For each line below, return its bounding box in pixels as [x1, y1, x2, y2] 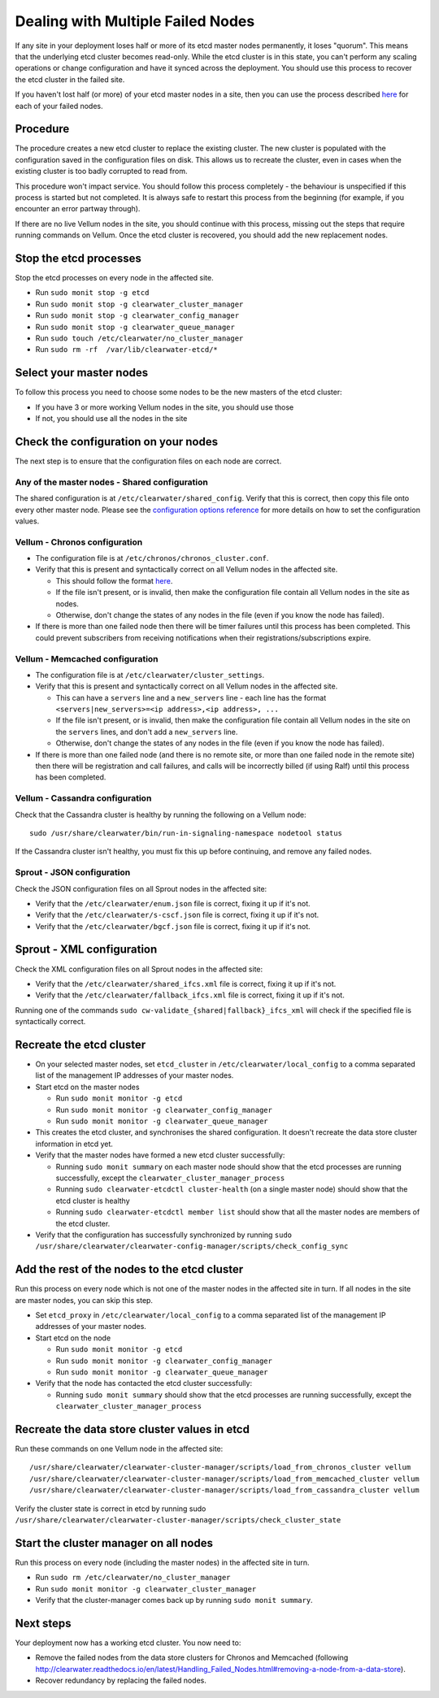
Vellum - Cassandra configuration [15, 793, 152, 804]
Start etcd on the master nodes [35, 1082, 140, 1092]
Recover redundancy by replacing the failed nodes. [35, 1675, 206, 1686]
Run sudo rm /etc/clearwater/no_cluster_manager [35, 1573, 231, 1583]
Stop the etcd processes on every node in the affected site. [15, 273, 215, 283]
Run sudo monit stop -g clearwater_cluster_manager [35, 299, 244, 309]
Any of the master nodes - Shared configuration [15, 476, 209, 488]
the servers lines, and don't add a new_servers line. [55, 727, 238, 736]
